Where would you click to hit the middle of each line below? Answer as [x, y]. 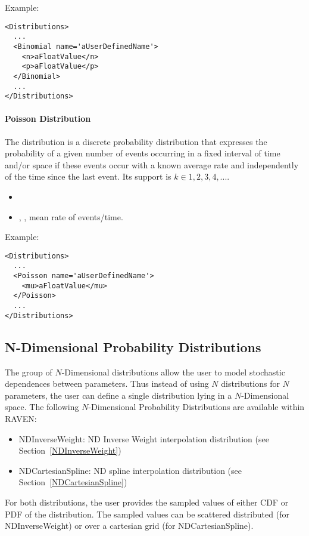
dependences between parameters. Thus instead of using [107, 383]
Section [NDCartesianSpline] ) [73, 482]
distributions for [250, 383]
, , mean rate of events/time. [71, 216]
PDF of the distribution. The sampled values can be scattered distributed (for [147, 514]
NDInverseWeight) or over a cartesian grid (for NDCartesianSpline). [129, 526]
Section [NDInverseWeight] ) [70, 450]
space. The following [42, 407]
